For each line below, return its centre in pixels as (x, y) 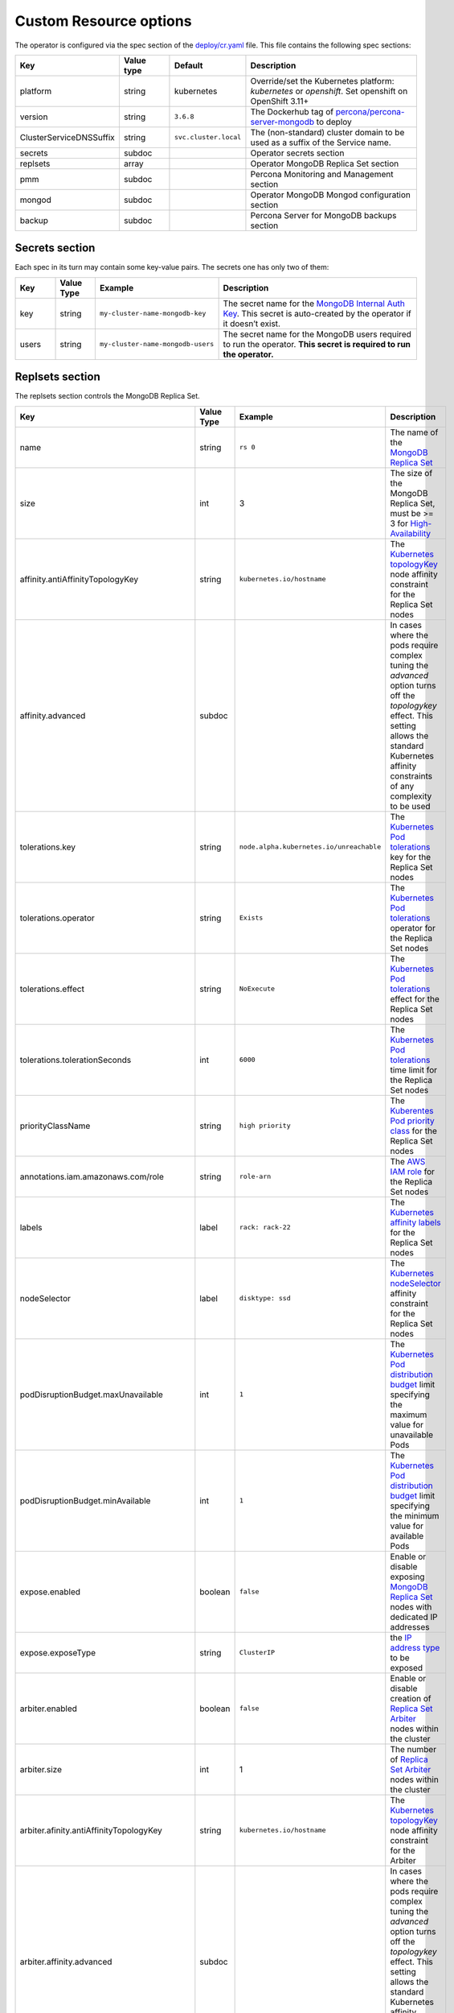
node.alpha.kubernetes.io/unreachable (310, 847)
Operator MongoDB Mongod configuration (331, 195)
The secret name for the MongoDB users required (317, 334)
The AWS (408, 1161)
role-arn (255, 1177)
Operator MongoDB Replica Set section (325, 163)
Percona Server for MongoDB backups (323, 215)
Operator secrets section (297, 153)
